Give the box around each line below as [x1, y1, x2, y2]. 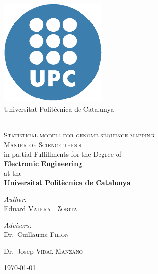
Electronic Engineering [4, 158, 82, 168]
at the [4, 168, 22, 178]
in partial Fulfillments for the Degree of [4, 149, 121, 159]
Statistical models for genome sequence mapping [4, 129, 155, 139]
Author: [4, 194, 27, 204]
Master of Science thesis [4, 139, 81, 149]
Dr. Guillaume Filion [4, 229, 69, 239]
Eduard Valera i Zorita [4, 203, 78, 214]
